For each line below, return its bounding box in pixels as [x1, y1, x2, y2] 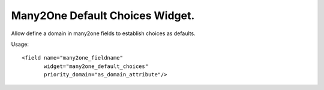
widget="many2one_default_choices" [44, 63, 149, 70]
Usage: [11, 41, 29, 48]
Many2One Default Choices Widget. [11, 9, 195, 22]
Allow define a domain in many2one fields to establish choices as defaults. [11, 30, 196, 37]
